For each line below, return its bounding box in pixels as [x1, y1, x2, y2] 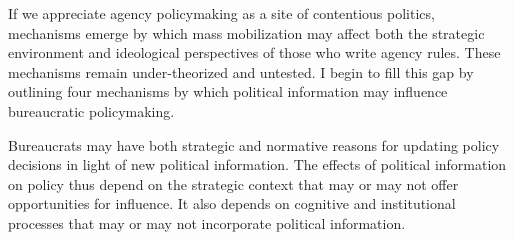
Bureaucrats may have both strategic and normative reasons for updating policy [8, 134, 500, 155]
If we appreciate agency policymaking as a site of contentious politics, [8, 3, 435, 23]
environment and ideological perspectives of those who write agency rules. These [8, 42, 501, 63]
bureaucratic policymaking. [8, 100, 175, 121]
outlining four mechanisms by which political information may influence [8, 81, 448, 102]
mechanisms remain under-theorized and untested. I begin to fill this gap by [8, 61, 474, 82]
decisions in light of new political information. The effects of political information [8, 154, 507, 175]
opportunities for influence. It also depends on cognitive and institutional [8, 193, 456, 214]
